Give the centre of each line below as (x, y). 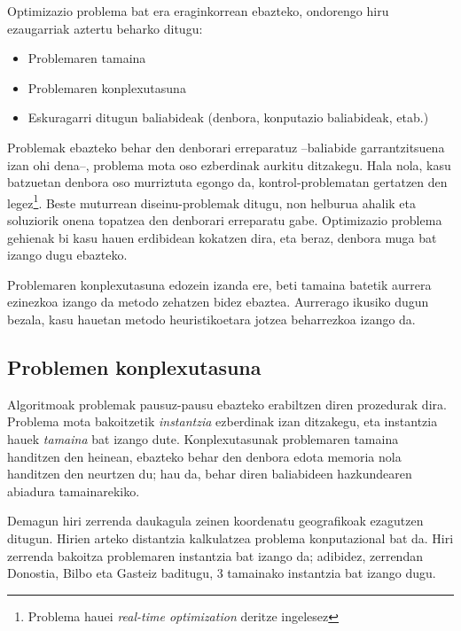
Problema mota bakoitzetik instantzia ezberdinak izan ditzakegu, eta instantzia (223, 421)
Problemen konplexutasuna (134, 366)
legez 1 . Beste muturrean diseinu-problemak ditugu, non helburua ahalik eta (212, 201)
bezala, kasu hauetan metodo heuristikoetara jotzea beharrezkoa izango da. (211, 319)
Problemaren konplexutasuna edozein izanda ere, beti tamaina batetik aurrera (219, 284)
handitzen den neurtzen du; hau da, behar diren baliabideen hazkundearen (210, 474)
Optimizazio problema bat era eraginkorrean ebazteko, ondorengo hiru (198, 11)
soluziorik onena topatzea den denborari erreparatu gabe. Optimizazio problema (225, 220)
